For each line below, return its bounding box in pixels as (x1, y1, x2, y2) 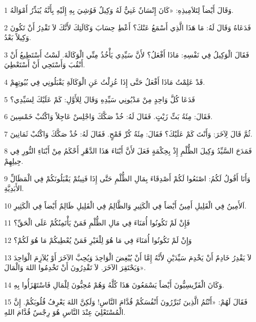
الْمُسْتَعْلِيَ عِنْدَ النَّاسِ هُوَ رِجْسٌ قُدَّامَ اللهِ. (4, 306, 126, 317)
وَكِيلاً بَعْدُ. (4, 32, 31, 43)
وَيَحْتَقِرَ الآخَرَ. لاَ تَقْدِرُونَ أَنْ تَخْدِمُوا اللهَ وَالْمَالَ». (4, 262, 146, 273)
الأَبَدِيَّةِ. (4, 183, 24, 194)
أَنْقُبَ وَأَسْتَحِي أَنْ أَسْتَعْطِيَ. (4, 59, 85, 70)
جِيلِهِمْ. (4, 155, 24, 166)
